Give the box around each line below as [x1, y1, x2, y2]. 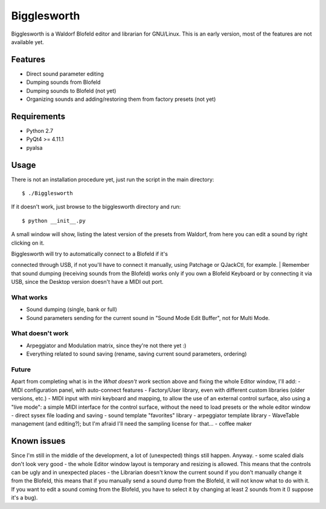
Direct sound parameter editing [26, 70, 104, 77]
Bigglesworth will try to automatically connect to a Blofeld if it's [11, 250, 168, 257]
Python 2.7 [26, 127, 54, 134]
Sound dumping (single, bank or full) [26, 306, 117, 313]
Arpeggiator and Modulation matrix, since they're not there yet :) [26, 342, 187, 349]
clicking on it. [11, 239, 45, 246]
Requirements [11, 111, 66, 121]
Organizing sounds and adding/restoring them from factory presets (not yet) [26, 95, 216, 103]
